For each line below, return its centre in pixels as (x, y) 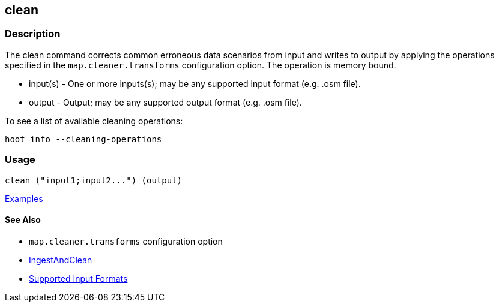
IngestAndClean (61, 260)
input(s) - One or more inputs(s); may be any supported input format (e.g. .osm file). (195, 83)
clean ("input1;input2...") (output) (94, 180)
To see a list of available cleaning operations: (94, 121)
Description (33, 34)
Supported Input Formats (78, 278)
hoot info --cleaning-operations (83, 139)
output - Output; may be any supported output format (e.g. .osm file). (165, 102)
